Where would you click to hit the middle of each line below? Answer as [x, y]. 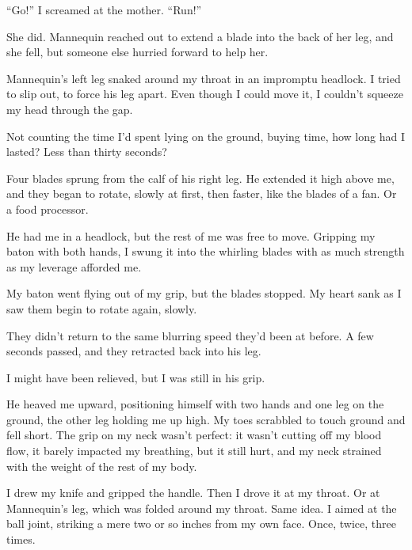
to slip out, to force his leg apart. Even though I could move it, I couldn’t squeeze [205, 94]
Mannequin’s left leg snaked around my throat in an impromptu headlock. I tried [204, 78]
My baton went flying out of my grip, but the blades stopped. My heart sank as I [204, 293]
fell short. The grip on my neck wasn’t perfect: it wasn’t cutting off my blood [194, 435]
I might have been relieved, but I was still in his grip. [136, 377]
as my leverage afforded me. [74, 266]
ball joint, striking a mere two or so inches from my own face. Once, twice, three [201, 523]
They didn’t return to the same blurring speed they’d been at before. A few [190, 335]
